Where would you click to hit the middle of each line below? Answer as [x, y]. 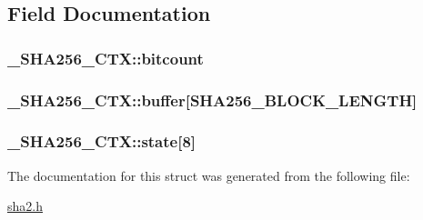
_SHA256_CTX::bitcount [106, 58]
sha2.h [25, 206]
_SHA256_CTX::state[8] [102, 141]
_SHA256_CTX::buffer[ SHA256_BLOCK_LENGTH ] [212, 100]
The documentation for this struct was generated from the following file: [209, 175]
